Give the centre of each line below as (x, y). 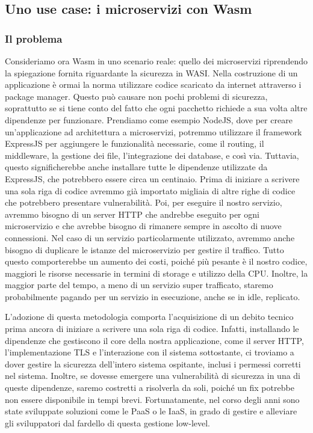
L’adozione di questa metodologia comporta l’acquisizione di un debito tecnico (149, 317)
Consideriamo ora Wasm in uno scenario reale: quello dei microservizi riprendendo (156, 61)
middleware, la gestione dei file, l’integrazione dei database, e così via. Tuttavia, (152, 155)
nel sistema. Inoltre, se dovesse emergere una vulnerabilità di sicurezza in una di (153, 376)
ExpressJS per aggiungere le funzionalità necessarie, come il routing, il (135, 143)
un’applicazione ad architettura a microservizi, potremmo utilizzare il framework (153, 131)
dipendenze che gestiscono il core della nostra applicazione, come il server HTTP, (154, 340)
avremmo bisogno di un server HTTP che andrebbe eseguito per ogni (132, 214)
